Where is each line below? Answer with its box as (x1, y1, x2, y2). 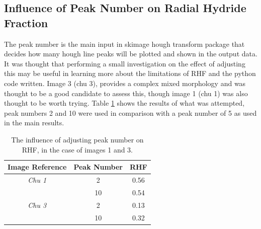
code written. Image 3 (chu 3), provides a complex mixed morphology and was (4, 78, 246, 88)
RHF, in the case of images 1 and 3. (22, 144, 133, 155)
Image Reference (8, 162, 67, 172)
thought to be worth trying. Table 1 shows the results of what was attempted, (4, 98, 245, 108)
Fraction (4, 15, 48, 30)
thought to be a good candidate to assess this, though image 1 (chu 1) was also (4, 88, 248, 98)
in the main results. (4, 117, 64, 128)
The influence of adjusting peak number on (11, 134, 144, 144)
